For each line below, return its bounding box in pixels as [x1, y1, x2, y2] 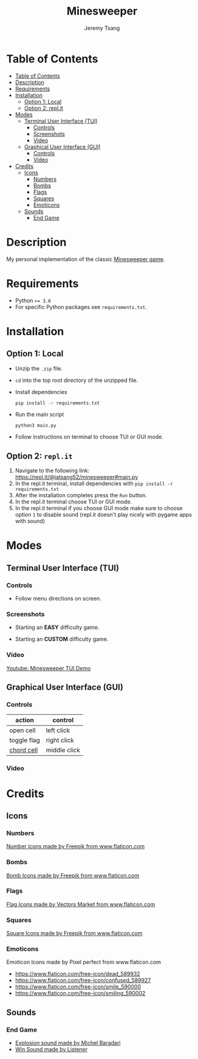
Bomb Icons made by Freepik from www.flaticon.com [6, 871, 140, 879]
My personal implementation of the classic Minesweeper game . [6, 255, 165, 262]
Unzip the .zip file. [15, 364, 63, 372]
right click [46, 736, 75, 744]
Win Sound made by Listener [15, 1046, 88, 1053]
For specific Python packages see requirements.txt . [15, 303, 148, 310]
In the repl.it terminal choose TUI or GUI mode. [15, 498, 132, 505]
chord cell [9, 746, 38, 754]
